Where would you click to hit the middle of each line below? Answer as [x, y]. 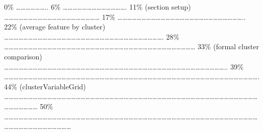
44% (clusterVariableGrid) [45, 86]
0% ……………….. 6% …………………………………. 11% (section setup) [98, 7]
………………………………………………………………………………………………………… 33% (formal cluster [132, 46]
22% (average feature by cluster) [55, 27]
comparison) [23, 56]
